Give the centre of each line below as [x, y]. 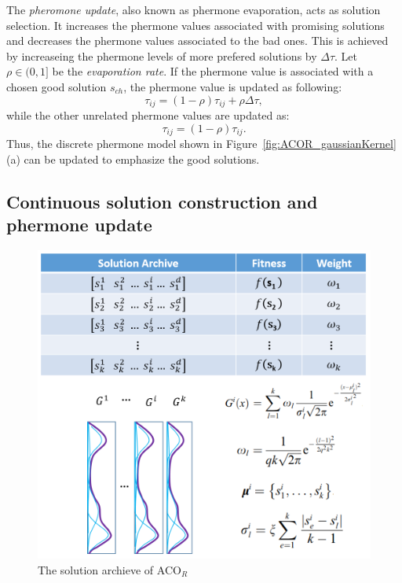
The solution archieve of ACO [110, 569]
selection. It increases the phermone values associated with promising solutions [196, 25]
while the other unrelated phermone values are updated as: [148, 115]
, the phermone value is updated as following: [233, 86]
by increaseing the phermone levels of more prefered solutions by [162, 55]
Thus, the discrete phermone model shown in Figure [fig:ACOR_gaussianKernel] [201, 144]
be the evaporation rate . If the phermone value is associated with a [213, 71]
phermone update [79, 225]
